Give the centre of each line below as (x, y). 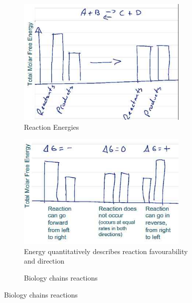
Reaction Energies (52, 127)
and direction (44, 261)
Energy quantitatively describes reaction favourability (106, 251)
